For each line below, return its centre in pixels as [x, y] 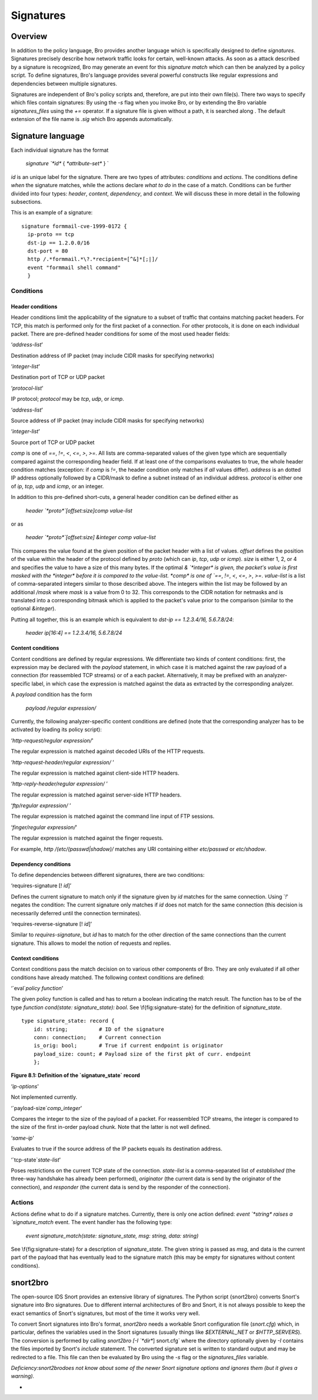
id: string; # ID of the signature [99, 1029]
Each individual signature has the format [60, 150]
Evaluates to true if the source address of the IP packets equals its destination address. [117, 1149]
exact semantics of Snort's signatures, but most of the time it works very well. [105, 1313]
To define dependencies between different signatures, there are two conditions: [108, 875]
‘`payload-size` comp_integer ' [47, 1108]
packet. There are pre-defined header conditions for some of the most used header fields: [120, 334]
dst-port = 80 [48, 251]
